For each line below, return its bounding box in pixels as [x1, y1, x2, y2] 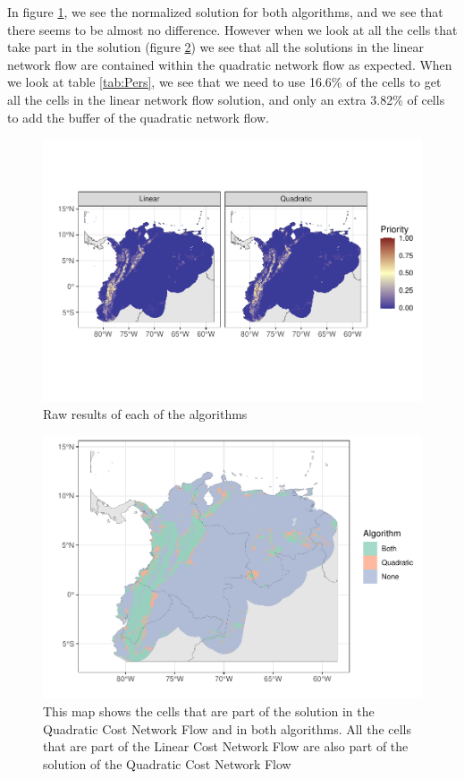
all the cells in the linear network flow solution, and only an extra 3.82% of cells [7, 90, 445, 108]
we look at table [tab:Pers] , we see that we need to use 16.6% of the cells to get [7, 73, 442, 91]
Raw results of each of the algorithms [43, 405, 248, 424]
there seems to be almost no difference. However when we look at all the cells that [7, 20, 458, 39]
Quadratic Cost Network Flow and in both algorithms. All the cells [43, 719, 411, 738]
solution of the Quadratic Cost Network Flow [43, 754, 291, 773]
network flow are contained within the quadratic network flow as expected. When [7, 55, 452, 73]
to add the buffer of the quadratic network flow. [7, 107, 269, 126]
